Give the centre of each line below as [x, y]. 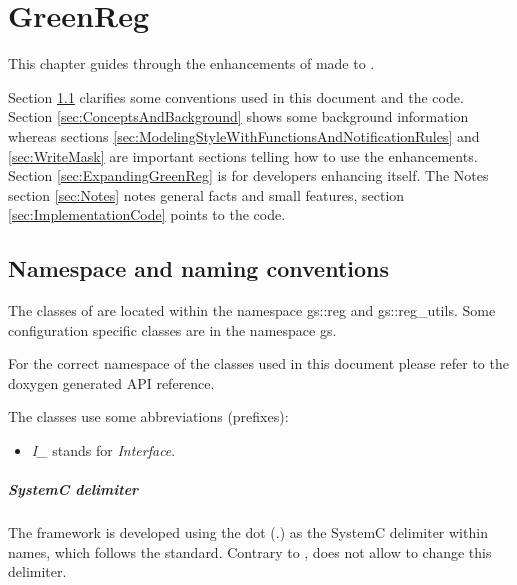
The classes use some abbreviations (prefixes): [148, 416]
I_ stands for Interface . [103, 450]
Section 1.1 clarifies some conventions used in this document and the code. [236, 96]
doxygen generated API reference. [111, 382]
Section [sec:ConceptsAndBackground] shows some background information [238, 116]
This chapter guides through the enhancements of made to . [191, 63]
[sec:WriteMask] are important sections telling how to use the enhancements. [243, 155]
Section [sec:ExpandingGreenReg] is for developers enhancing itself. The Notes [248, 175]
